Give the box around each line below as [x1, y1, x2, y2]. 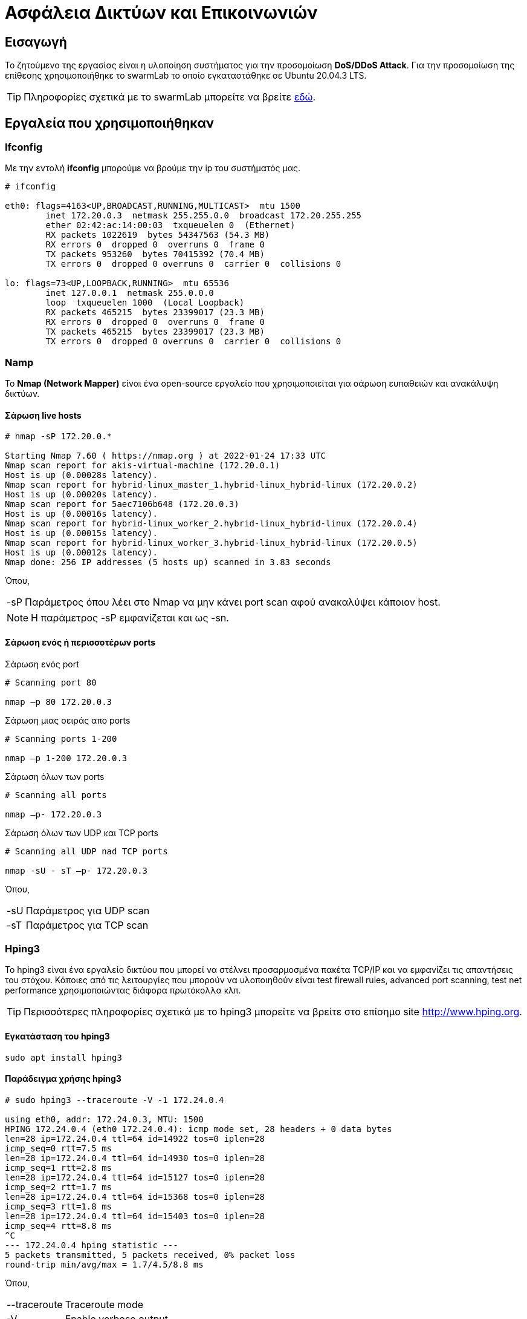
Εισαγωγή [5, 34, 67, 50]
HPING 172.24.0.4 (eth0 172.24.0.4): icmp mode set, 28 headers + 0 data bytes [5, 1124, 392, 1134]
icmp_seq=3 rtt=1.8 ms [5, 1201, 112, 1211]
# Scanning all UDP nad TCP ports [5, 846, 168, 856]
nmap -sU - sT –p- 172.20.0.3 [5, 865, 148, 876]
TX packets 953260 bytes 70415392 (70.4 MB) [45, 249, 265, 260]
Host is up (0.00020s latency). [5, 489, 158, 500]
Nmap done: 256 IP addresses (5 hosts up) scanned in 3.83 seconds [5, 557, 331, 568]
